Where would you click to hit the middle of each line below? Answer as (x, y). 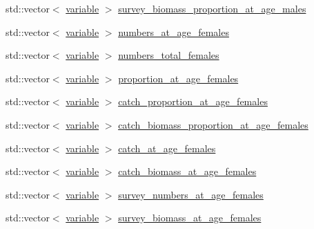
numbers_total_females (169, 55)
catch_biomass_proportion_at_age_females (213, 124)
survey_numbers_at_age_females (191, 194)
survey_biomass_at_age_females (190, 218)
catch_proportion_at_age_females (193, 101)
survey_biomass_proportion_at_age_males (212, 8)
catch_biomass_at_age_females (187, 171)
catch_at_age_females (167, 148)
